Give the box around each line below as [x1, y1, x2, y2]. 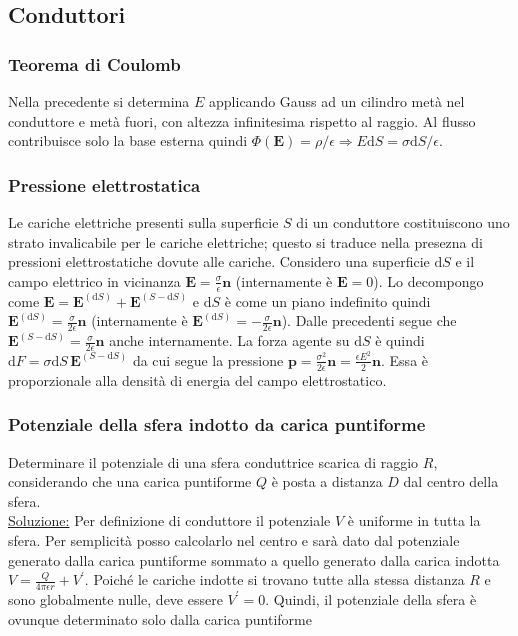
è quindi [375, 330, 425, 351]
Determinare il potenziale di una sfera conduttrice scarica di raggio [8, 451, 419, 472]
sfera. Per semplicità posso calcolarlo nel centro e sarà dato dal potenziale [8, 529, 460, 550]
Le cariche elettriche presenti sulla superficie [8, 212, 279, 232]
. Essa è [381, 349, 429, 370]
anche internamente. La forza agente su [109, 330, 350, 351]
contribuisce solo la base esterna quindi [8, 130, 248, 151]
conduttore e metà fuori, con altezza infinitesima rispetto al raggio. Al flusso [8, 110, 476, 131]
